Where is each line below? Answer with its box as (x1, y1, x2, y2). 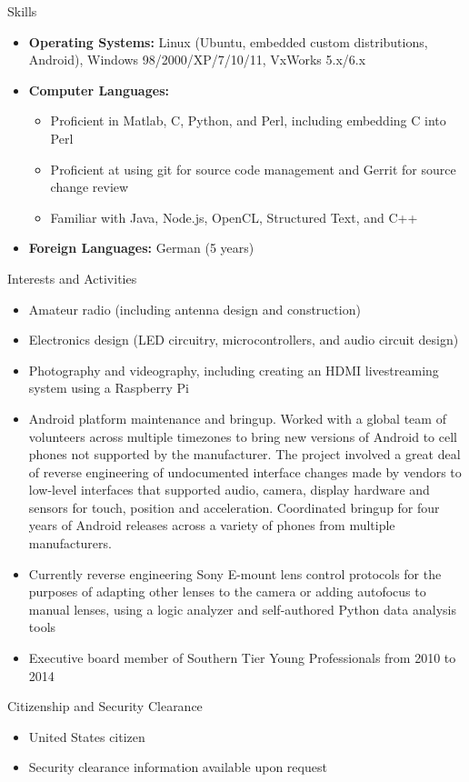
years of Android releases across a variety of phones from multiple (28, 516, 395, 535)
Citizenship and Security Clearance (7, 697, 203, 716)
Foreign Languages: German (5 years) (28, 238, 254, 257)
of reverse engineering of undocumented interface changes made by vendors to (28, 462, 462, 481)
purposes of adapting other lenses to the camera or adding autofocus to (28, 582, 426, 601)
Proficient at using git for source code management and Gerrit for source (50, 159, 456, 178)
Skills (7, 2, 37, 20)
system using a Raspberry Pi (28, 378, 189, 397)
